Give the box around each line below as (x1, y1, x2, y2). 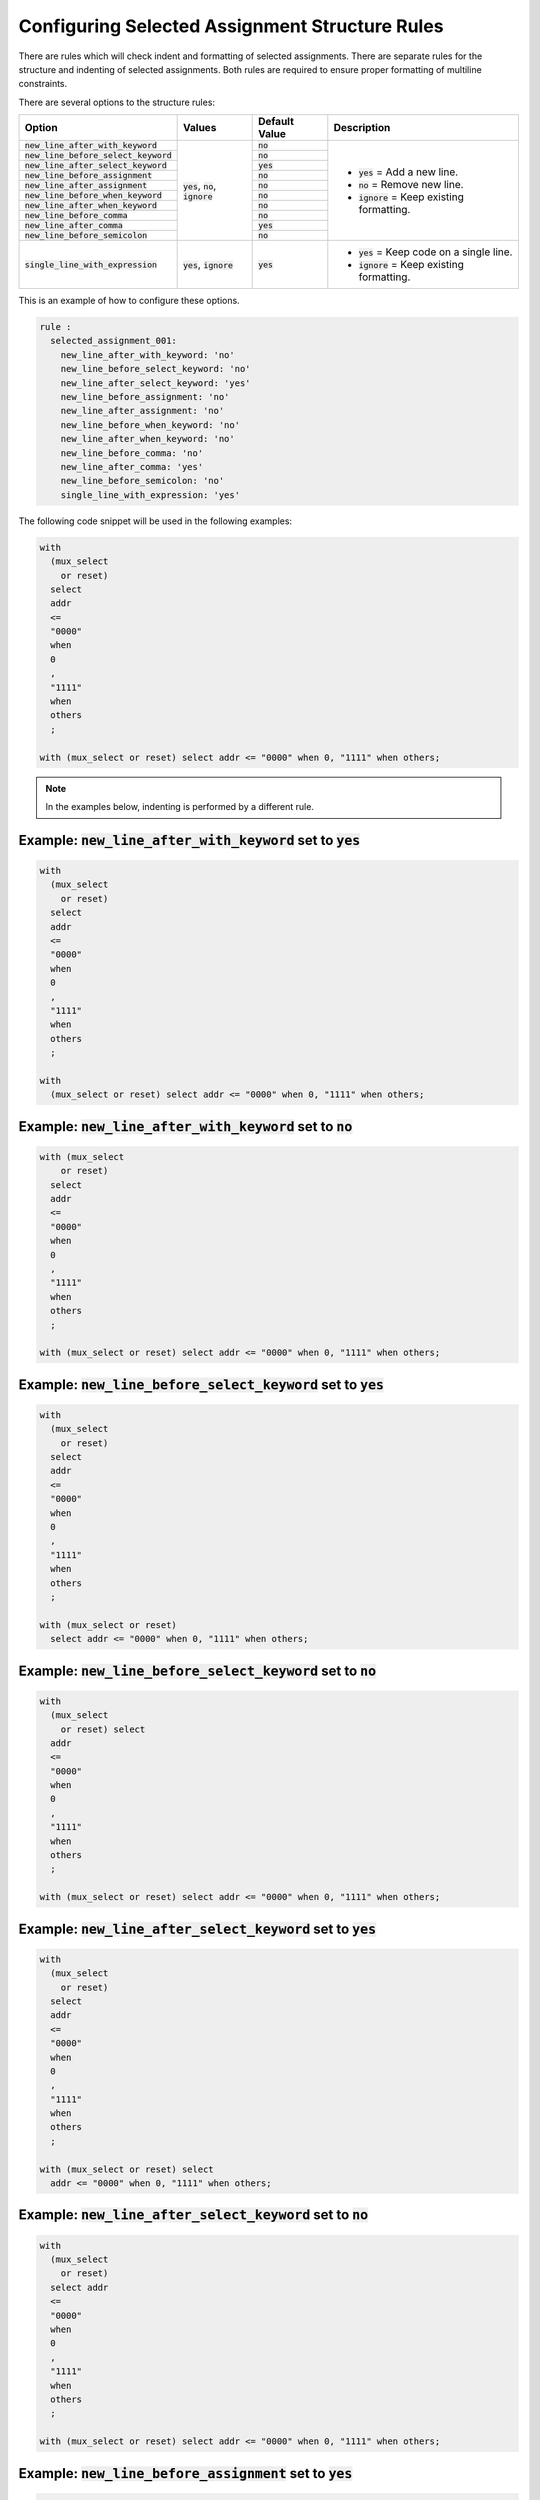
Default (258, 115, 295, 129)
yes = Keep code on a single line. (358, 245, 513, 259)
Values (183, 121, 217, 135)
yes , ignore (183, 258, 234, 272)
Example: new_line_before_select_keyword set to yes (18, 1376, 385, 1393)
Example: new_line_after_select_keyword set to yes (18, 1920, 377, 1937)
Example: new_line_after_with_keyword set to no (18, 1118, 353, 1135)
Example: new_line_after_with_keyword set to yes (18, 831, 361, 849)
